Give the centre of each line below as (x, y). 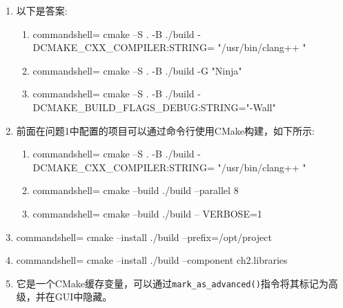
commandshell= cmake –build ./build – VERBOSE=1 (147, 213)
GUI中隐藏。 (84, 297)
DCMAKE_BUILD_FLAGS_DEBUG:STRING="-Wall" (154, 107)
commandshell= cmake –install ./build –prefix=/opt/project (144, 237)
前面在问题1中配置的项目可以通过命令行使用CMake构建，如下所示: (165, 130)
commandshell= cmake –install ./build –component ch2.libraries (152, 260)
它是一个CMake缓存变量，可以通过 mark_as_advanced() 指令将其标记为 (172, 283)
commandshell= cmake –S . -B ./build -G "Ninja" (137, 70)
